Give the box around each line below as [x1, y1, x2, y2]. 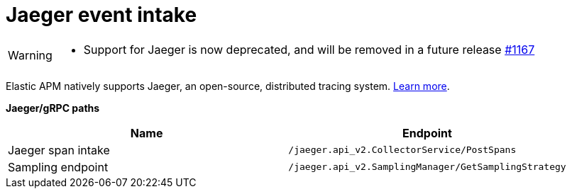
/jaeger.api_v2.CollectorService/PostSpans [288, 144, 517, 156]
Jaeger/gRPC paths [6, 101, 100, 114]
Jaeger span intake [8, 142, 110, 157]
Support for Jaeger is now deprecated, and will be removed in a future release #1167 [83, 42, 535, 57]
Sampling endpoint [8, 159, 109, 174]
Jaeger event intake [6, 3, 197, 27]
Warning [8, 47, 53, 62]
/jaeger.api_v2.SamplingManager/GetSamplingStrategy [288, 161, 566, 173]
